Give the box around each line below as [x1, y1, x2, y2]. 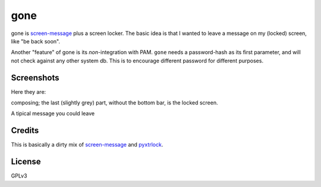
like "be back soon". [11, 37, 61, 45]
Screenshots [11, 72, 59, 83]
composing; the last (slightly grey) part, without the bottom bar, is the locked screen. [11, 99, 218, 106]
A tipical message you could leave [11, 110, 95, 117]
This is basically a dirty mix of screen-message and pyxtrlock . [11, 141, 163, 148]
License [11, 157, 41, 167]
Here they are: [11, 88, 46, 95]
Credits [11, 125, 39, 136]
